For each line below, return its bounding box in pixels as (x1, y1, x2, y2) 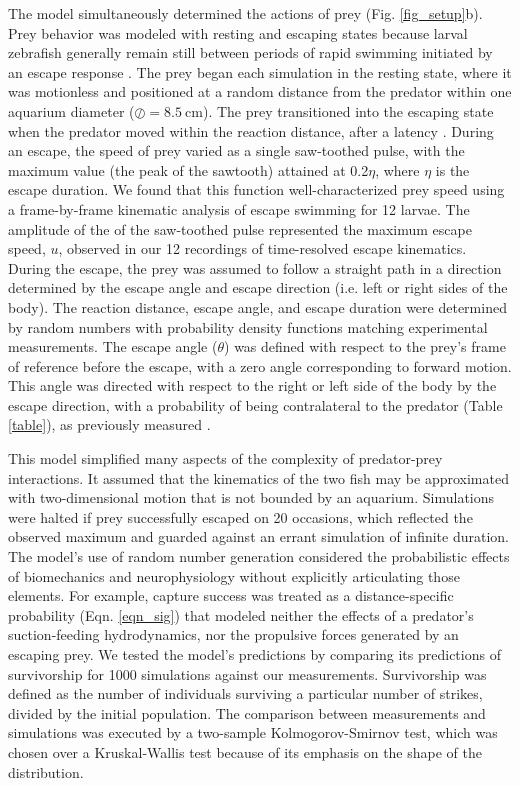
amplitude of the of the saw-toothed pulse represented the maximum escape (8, 218, 472, 239)
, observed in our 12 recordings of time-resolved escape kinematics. (58, 238, 467, 259)
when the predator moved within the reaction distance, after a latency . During (8, 120, 494, 141)
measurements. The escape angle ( (8, 336, 218, 357)
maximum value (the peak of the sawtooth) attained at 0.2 (8, 159, 369, 180)
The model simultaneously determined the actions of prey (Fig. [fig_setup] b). (8, 3, 483, 23)
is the (435, 159, 470, 180)
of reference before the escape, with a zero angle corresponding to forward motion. (8, 355, 512, 376)
